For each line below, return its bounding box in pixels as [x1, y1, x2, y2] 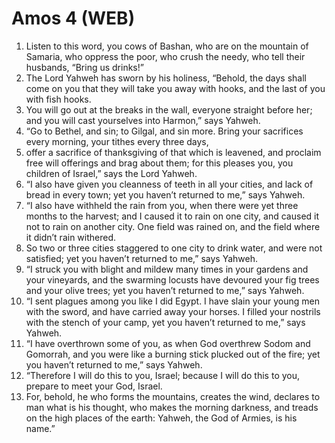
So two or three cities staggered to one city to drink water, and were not [25, 242, 323, 254]
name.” [25, 422, 56, 434]
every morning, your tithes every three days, [25, 135, 209, 147]
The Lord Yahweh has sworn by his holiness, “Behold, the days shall [25, 72, 307, 84]
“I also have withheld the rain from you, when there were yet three [25, 199, 299, 211]
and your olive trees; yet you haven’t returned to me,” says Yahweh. [25, 284, 305, 296]
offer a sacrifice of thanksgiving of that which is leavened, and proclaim [25, 146, 322, 158]
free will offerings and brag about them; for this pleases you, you [25, 157, 294, 169]
